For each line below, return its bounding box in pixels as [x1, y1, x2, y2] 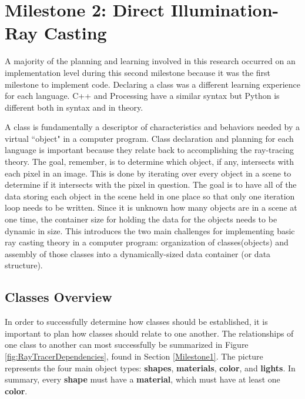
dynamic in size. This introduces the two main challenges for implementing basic [5, 224, 295, 237]
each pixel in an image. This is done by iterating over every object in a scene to [5, 167, 291, 179]
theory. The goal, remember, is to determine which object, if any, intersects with [5, 155, 294, 168]
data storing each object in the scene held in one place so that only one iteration [5, 189, 295, 202]
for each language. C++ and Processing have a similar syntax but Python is [5, 89, 280, 102]
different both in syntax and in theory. [5, 101, 143, 113]
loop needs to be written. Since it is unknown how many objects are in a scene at [5, 201, 297, 214]
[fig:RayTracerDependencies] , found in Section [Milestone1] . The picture [5, 350, 263, 362]
